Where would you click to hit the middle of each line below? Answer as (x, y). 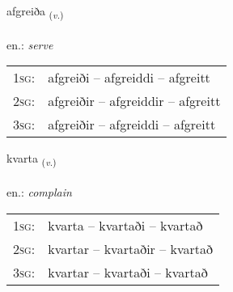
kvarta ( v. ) (32, 159)
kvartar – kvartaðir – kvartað (131, 248)
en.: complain (39, 192)
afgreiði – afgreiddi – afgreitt (129, 78)
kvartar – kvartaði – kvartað (128, 272)
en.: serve (30, 44)
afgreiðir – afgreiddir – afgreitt (134, 101)
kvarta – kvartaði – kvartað (125, 225)
